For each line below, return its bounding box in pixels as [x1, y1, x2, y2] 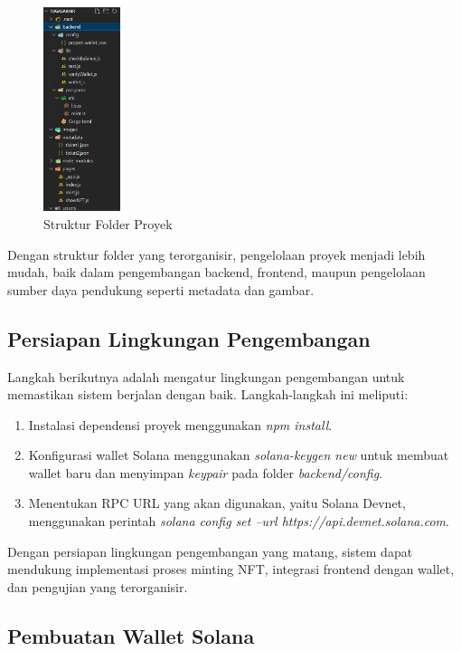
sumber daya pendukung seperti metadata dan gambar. [7, 280, 315, 299]
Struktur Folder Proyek [43, 214, 173, 233]
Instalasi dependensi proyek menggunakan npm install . [28, 415, 333, 434]
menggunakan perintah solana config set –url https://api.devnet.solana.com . [28, 512, 449, 531]
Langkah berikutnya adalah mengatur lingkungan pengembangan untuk [7, 367, 405, 386]
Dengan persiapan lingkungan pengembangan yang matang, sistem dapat [7, 541, 413, 560]
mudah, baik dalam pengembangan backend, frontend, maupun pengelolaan [7, 263, 426, 282]
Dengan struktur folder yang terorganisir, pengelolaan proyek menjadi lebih [7, 244, 426, 263]
